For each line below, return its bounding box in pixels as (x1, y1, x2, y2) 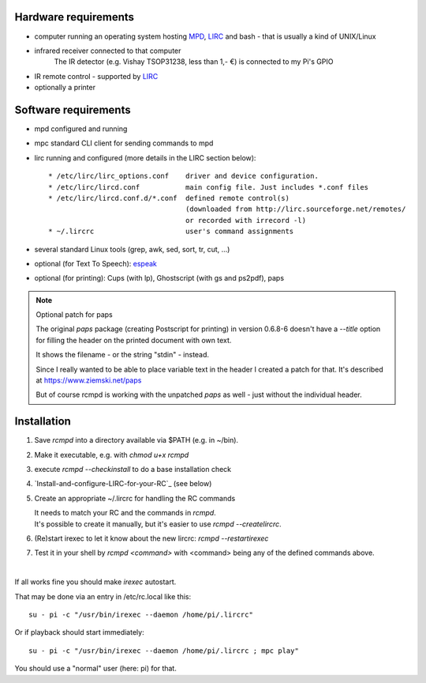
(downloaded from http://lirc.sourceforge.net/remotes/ (185, 205, 406, 213)
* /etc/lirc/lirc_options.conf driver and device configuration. (48, 172, 319, 181)
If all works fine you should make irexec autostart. (14, 577, 177, 587)
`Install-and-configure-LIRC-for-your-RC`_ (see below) (34, 479, 212, 489)
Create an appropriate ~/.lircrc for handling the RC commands (34, 493, 236, 503)
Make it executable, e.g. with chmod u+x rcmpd (34, 450, 189, 459)
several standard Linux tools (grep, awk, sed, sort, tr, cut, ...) (34, 244, 230, 254)
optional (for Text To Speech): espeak (34, 258, 157, 268)
